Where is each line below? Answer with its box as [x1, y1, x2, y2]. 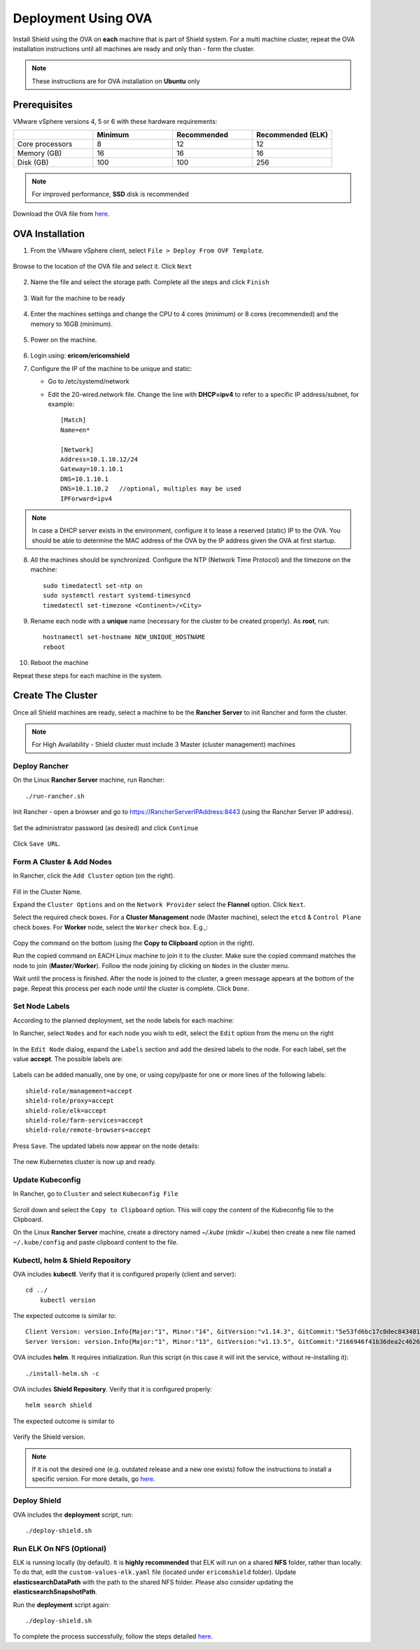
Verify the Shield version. [13, 1433, 86, 1441]
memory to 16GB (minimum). [30, 319, 113, 328]
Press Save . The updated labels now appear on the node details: [13, 1142, 199, 1150]
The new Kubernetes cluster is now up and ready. [13, 1158, 157, 1166]
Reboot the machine [30, 659, 89, 667]
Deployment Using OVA [13, 10, 153, 26]
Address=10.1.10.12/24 [60, 455, 139, 463]
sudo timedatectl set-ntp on [43, 582, 143, 589]
